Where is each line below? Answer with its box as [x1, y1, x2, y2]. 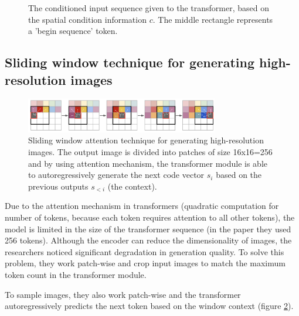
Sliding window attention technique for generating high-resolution [28, 134, 264, 146]
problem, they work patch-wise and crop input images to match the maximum [5, 257, 286, 269]
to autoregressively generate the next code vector [28, 169, 205, 181]
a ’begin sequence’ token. [28, 25, 118, 37]
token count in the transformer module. [5, 268, 147, 280]
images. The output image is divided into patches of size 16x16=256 [28, 146, 273, 157]
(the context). [107, 180, 157, 192]
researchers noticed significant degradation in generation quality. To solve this [5, 245, 284, 257]
